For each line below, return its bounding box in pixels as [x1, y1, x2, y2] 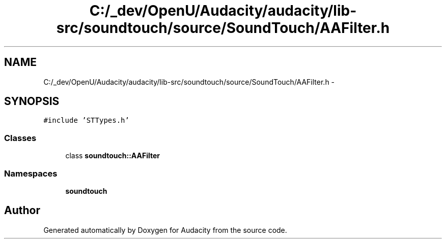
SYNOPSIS [4, 95, 60, 108]
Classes [4, 132, 37, 143]
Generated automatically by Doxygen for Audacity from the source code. [43, 225, 287, 234]
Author [4, 204, 40, 217]
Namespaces [4, 168, 58, 179]
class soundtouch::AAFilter [65, 151, 160, 160]
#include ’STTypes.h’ [43, 116, 129, 125]
